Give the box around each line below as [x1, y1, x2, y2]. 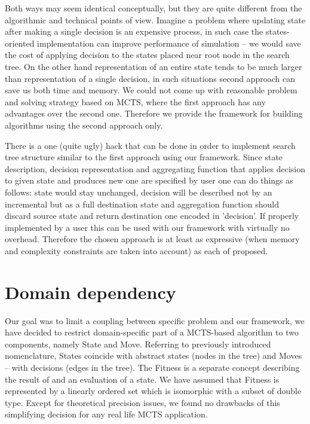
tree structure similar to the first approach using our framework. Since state [5, 151, 283, 163]
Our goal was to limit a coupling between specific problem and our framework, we [5, 314, 305, 327]
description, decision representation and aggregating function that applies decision [5, 162, 306, 175]
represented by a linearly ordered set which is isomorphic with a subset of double [5, 385, 302, 397]
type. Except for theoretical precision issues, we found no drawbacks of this [5, 396, 280, 408]
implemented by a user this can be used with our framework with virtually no [5, 221, 290, 233]
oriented [5, 36, 35, 49]
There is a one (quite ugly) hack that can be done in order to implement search [5, 139, 296, 151]
